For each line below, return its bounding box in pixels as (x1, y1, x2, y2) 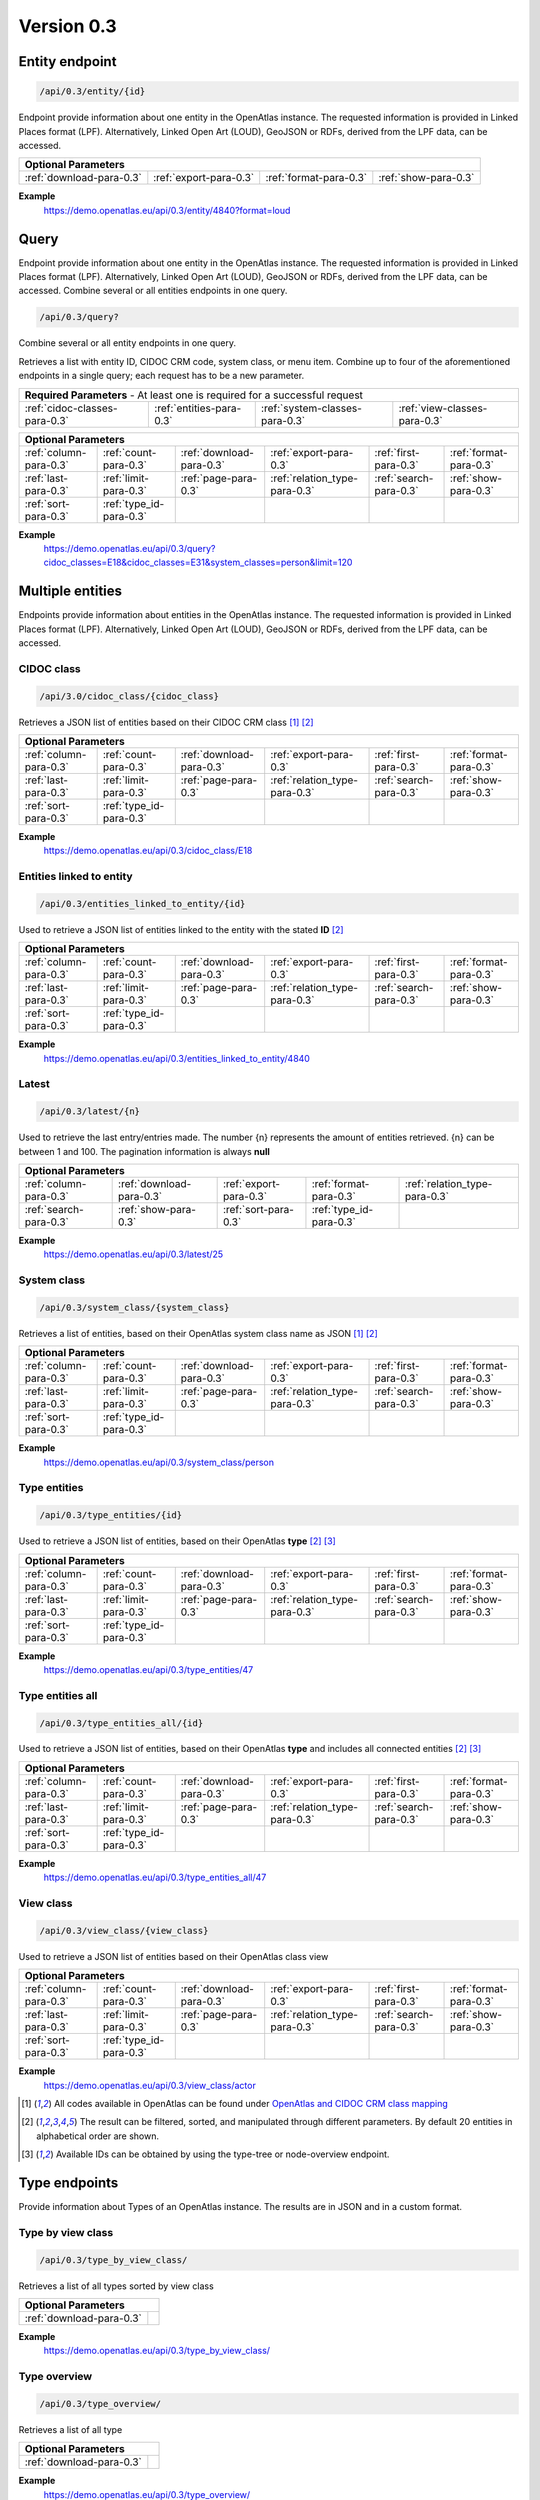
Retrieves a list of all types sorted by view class (18, 2280, 214, 2292)
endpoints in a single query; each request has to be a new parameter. (18, 370, 305, 382)
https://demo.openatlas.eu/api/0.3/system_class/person (43, 1456, 275, 1468)
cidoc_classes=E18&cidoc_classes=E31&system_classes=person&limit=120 (43, 556, 353, 569)
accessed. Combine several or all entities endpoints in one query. (18, 285, 288, 297)
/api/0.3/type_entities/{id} (39, 1510, 183, 1521)
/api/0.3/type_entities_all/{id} (39, 1717, 204, 1729)
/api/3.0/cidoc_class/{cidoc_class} (39, 690, 220, 702)
